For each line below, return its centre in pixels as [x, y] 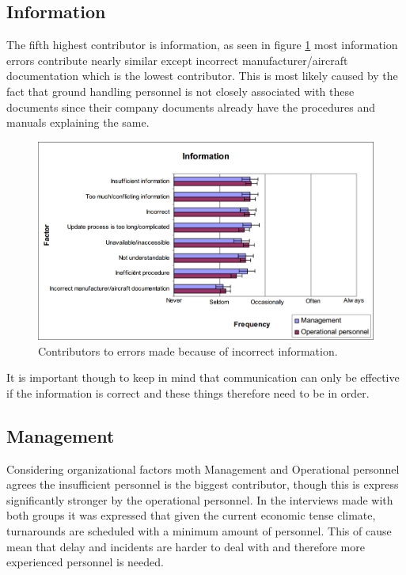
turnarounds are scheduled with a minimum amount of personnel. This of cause [199, 531]
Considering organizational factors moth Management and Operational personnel [203, 468]
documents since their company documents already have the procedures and [191, 107]
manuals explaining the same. [78, 122]
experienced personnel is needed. [85, 562]
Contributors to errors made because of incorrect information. [188, 350]
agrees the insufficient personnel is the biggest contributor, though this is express [203, 484]
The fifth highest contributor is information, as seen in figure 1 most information [202, 45]
